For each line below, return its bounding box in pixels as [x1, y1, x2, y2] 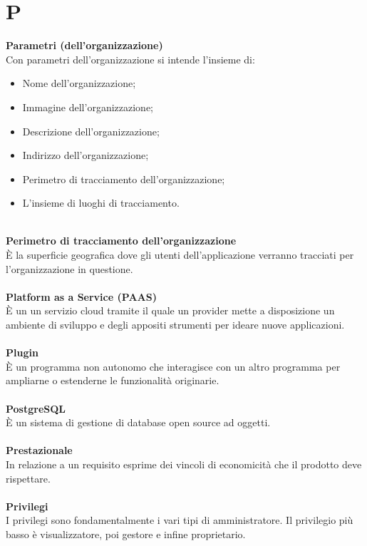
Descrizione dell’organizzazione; [22, 123, 160, 138]
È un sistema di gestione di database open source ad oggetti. [6, 415, 271, 430]
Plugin [6, 345, 38, 360]
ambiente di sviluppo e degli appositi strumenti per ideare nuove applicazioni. [6, 317, 345, 332]
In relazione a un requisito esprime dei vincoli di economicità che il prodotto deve [6, 456, 362, 471]
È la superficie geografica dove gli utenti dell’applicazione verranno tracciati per [6, 247, 354, 262]
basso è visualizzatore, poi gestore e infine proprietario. [6, 526, 246, 541]
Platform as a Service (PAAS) [6, 289, 157, 304]
